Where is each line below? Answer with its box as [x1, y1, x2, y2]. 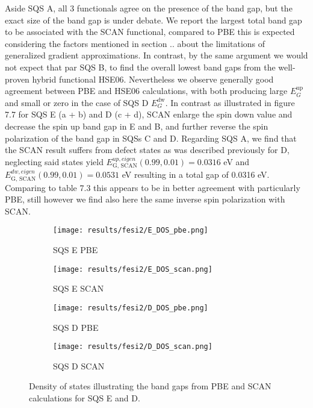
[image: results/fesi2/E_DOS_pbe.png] [53, 226, 208, 235]
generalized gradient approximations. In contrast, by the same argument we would [5, 49, 308, 61]
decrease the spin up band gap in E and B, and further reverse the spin [5, 119, 268, 132]
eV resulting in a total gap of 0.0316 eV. [122, 168, 270, 181]
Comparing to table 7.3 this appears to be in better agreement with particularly [5, 181, 300, 193]
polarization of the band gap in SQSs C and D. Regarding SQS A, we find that [5, 131, 297, 144]
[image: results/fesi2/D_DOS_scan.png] [53, 342, 212, 351]
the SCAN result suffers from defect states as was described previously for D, [5, 143, 290, 156]
